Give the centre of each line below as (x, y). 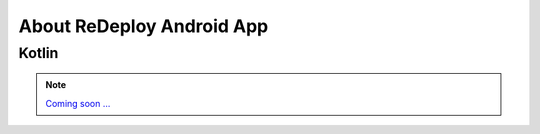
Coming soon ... (78, 103)
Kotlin (38, 53)
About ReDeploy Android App (143, 26)
